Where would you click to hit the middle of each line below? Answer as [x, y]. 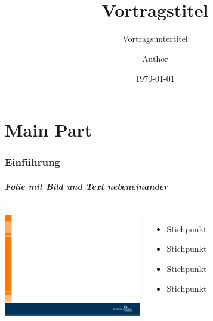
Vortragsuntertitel [155, 38]
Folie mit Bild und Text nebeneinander [87, 186]
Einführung [33, 162]
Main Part [49, 129]
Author [155, 58]
